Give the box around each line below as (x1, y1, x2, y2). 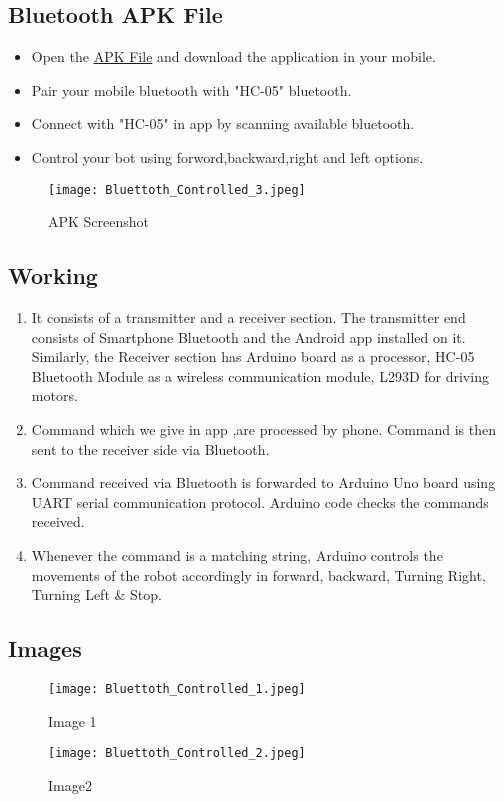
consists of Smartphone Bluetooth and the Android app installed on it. (31, 326, 466, 347)
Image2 (48, 774, 92, 795)
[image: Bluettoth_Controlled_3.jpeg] (48, 182, 306, 197)
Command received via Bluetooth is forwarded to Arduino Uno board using (31, 472, 496, 493)
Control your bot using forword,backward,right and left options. (31, 146, 424, 167)
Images (8, 633, 82, 664)
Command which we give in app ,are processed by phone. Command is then (31, 419, 497, 439)
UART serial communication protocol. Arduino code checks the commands (31, 491, 489, 512)
